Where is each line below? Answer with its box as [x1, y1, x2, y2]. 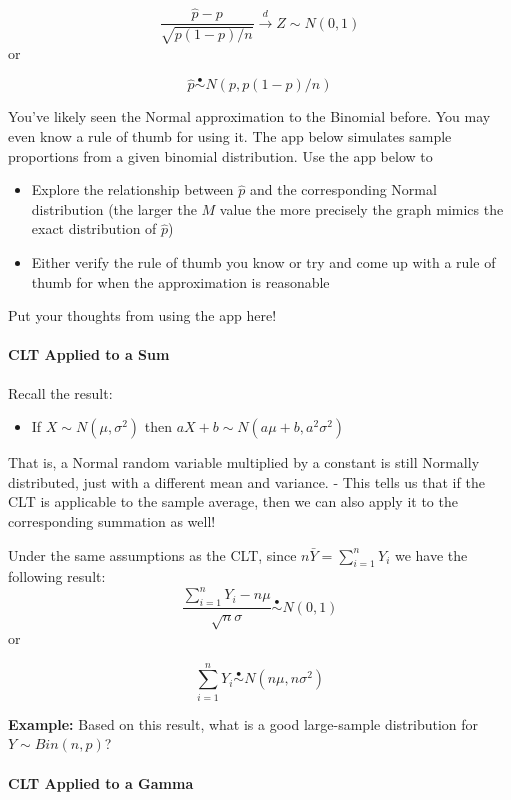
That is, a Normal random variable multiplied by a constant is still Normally [8, 452, 480, 473]
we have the [394, 544, 468, 565]
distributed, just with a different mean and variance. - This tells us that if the [8, 471, 485, 492]
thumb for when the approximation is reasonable [31, 271, 330, 292]
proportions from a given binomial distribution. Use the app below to [8, 145, 433, 166]
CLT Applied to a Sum [8, 344, 170, 365]
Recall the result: [8, 382, 113, 403]
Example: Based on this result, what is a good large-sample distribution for [8, 713, 479, 734]
